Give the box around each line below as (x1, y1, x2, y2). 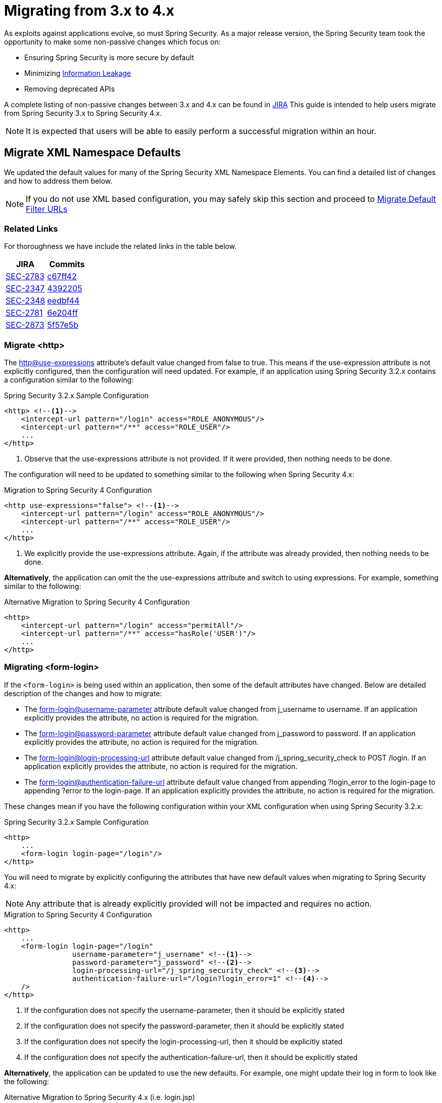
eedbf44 (47, 295, 80, 306)
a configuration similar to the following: (4, 375, 134, 385)
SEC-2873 (6, 320, 45, 330)
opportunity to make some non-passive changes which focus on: (4, 37, 221, 46)
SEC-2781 (6, 308, 43, 318)
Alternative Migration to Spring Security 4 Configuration (4, 598, 190, 607)
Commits (49, 259, 85, 270)
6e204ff (47, 308, 78, 318)
